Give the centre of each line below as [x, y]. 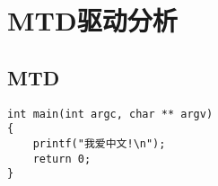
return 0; [62, 159]
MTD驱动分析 [92, 20]
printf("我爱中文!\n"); [99, 143]
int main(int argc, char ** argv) [110, 114]
